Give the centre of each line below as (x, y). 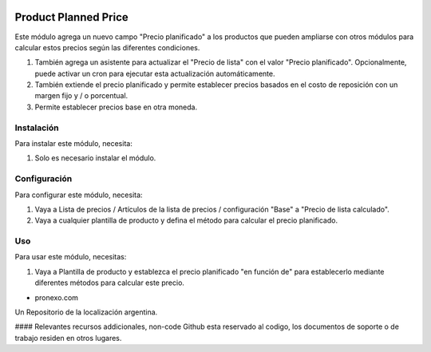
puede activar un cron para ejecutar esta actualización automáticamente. (155, 73)
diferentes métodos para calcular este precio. (110, 283)
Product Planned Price (72, 17)
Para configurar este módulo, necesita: (79, 195)
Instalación (37, 128)
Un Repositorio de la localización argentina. (86, 312)
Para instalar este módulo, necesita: (74, 143)
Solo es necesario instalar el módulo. (95, 158)
